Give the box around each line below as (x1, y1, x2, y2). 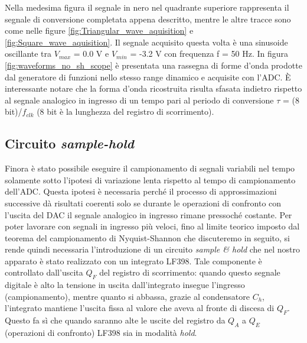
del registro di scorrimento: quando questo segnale (99, 266, 280, 279)
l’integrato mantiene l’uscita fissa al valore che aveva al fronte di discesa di (5, 302, 275, 314)
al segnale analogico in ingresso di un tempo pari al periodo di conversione (5, 93, 274, 106)
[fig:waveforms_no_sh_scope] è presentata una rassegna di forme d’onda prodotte (5, 59, 302, 71)
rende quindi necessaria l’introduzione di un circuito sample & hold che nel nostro (5, 243, 301, 255)
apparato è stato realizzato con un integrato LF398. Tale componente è (5, 254, 262, 267)
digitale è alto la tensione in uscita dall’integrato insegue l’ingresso (5, 279, 245, 291)
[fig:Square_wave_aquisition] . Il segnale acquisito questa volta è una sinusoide (5, 35, 288, 48)
